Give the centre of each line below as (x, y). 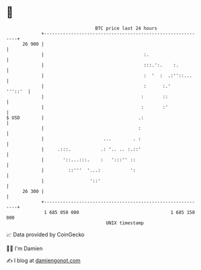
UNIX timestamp (125, 223)
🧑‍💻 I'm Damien (25, 248)
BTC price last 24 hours (126, 28)
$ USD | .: (75, 118)
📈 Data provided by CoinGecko (45, 235)
